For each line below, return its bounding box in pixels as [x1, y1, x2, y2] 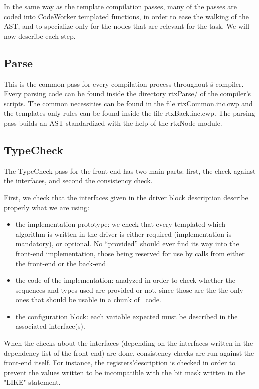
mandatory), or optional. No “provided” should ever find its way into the [15, 238, 239, 249]
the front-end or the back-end [15, 258, 106, 268]
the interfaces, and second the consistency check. [4, 175, 153, 186]
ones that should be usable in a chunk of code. [15, 294, 161, 305]
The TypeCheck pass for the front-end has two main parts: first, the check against [4, 165, 256, 176]
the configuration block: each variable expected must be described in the [15, 311, 238, 321]
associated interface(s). [15, 321, 85, 331]
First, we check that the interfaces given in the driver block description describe [4, 192, 248, 202]
